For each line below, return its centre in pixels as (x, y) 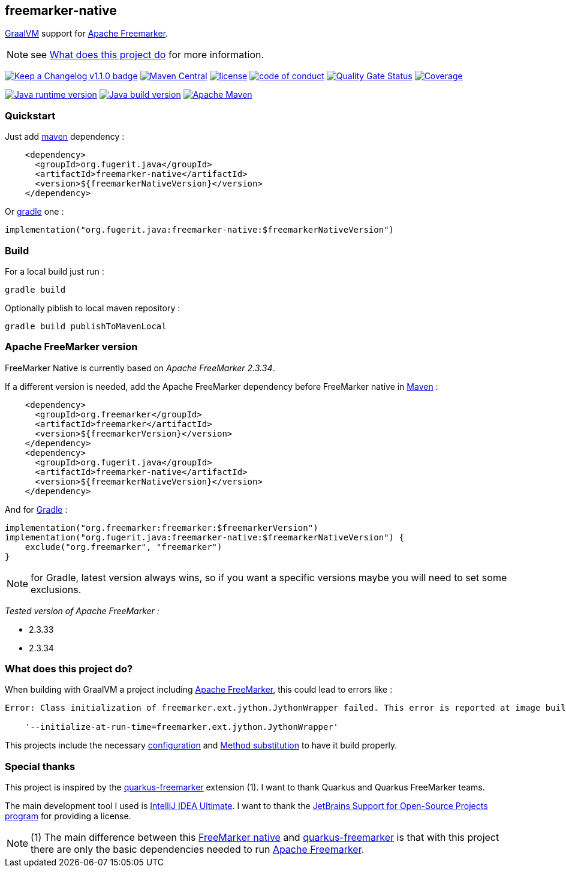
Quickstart (30, 115)
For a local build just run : (55, 271)
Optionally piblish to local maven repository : (93, 308)
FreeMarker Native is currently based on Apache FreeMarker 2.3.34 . (140, 368)
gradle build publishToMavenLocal (86, 326)
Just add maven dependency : (65, 137)
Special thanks (40, 766)
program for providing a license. (68, 816)
